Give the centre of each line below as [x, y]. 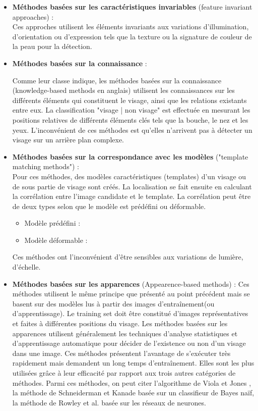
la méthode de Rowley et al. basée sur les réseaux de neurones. [109, 402]
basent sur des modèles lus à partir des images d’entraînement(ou [113, 303]
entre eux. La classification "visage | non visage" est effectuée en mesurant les [131, 110]
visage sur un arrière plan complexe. [68, 140]
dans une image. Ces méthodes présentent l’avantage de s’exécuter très [121, 353]
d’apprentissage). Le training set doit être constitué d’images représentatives [130, 313]
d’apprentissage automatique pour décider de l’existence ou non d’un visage [129, 343]
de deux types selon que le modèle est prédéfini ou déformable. [109, 206]
